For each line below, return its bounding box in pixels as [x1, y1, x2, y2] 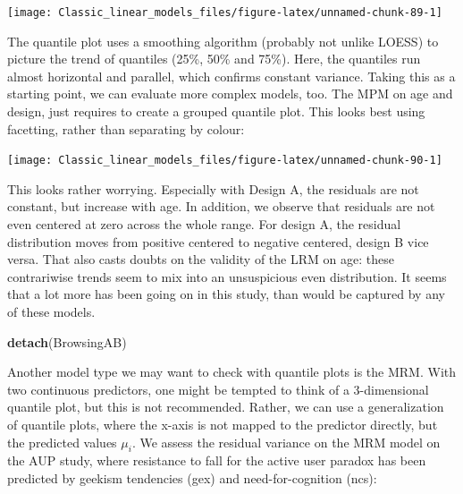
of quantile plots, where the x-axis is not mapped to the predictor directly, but [7, 415, 438, 433]
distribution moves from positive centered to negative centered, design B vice [7, 232, 429, 251]
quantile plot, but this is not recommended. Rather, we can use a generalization [7, 397, 444, 416]
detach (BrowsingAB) [7, 332, 127, 351]
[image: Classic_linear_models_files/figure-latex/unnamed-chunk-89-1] [7, 6, 442, 19]
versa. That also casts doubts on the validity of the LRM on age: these [7, 250, 394, 268]
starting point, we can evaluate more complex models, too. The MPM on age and [7, 84, 453, 103]
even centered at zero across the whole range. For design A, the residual [7, 215, 401, 234]
